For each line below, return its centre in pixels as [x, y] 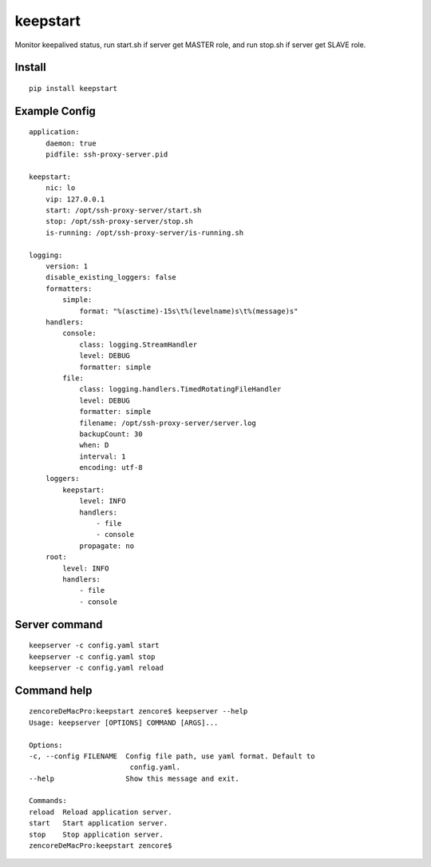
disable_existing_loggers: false [111, 277]
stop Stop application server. [96, 834]
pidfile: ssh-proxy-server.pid [107, 155]
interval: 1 [103, 456]
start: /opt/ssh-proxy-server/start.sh [123, 211]
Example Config [55, 111]
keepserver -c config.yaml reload [96, 668]
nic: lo [60, 188]
